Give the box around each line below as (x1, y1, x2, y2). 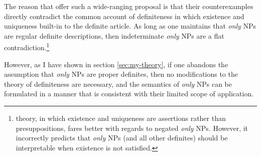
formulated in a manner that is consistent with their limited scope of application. (4, 88, 254, 99)
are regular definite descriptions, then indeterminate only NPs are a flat (4, 30, 224, 41)
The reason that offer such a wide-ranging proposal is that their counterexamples (4, 1, 253, 11)
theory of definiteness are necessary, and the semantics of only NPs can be (4, 78, 232, 89)
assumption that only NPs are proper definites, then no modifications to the (4, 69, 238, 79)
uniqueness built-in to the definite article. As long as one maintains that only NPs (4, 21, 256, 31)
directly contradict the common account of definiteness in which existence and (4, 11, 244, 21)
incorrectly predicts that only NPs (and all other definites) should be (16, 132, 228, 143)
